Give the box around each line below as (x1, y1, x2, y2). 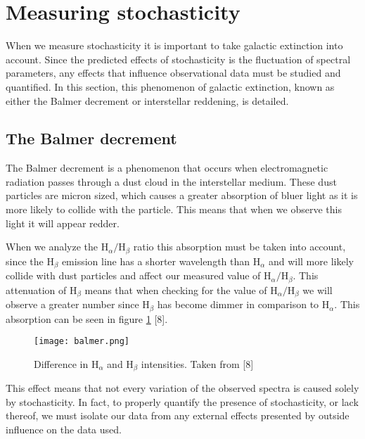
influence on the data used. (6, 422, 122, 437)
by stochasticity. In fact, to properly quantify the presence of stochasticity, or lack (6, 394, 359, 409)
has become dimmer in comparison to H (157, 297, 330, 312)
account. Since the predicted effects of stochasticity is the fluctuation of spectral (6, 51, 351, 66)
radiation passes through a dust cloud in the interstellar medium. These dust (6, 174, 337, 189)
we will (302, 282, 333, 297)
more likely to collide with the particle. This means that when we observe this (6, 202, 342, 217)
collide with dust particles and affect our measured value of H (6, 268, 271, 283)
